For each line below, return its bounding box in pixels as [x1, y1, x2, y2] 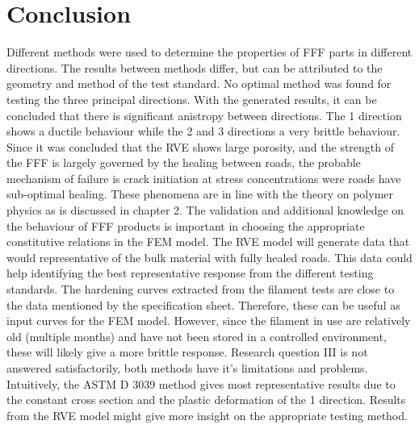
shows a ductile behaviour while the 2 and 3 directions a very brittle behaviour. [6, 123, 400, 140]
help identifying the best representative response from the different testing [6, 264, 374, 281]
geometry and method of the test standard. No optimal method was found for [6, 75, 392, 92]
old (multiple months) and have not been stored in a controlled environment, [6, 327, 387, 344]
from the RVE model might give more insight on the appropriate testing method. [6, 406, 408, 423]
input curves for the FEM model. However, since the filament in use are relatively [6, 312, 411, 329]
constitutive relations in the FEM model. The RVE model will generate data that [6, 233, 410, 250]
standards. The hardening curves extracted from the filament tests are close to [6, 281, 395, 298]
